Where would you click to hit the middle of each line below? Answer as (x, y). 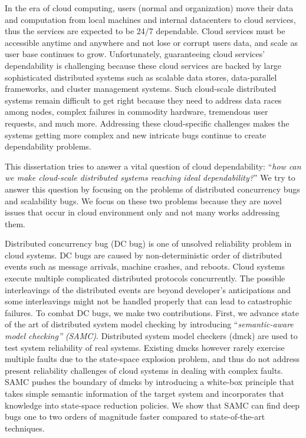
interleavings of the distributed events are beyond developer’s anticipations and (148, 289)
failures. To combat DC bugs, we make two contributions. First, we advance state (152, 312)
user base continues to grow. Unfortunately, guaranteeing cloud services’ (135, 54)
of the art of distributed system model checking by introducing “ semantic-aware (149, 324)
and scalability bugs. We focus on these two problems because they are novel (143, 200)
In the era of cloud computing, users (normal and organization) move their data (149, 8)
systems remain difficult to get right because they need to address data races (143, 100)
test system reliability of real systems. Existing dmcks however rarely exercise (145, 347)
